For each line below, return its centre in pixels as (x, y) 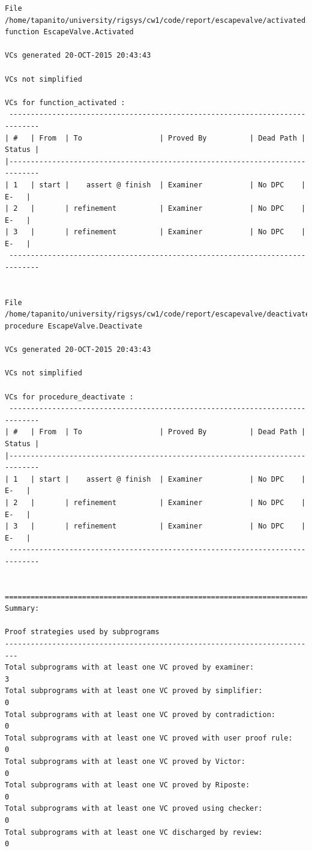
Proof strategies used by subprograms (82, 632)
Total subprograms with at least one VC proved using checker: (134, 809)
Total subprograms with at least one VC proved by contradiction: (140, 714)
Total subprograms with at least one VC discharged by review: (134, 832)
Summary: (22, 609)
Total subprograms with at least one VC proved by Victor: (125, 762)
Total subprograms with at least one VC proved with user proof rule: (149, 738)
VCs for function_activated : (65, 102)
